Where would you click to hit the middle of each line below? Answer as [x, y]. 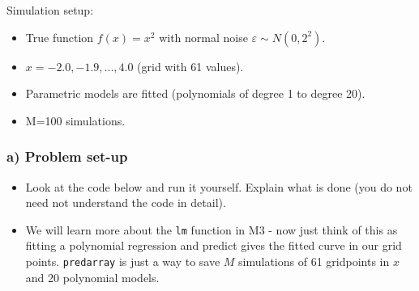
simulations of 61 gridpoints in [314, 261]
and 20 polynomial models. [92, 277]
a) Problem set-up [67, 156]
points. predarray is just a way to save [123, 261]
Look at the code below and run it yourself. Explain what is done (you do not [219, 186]
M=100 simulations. [75, 120]
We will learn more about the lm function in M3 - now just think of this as [212, 229]
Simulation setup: [50, 10]
